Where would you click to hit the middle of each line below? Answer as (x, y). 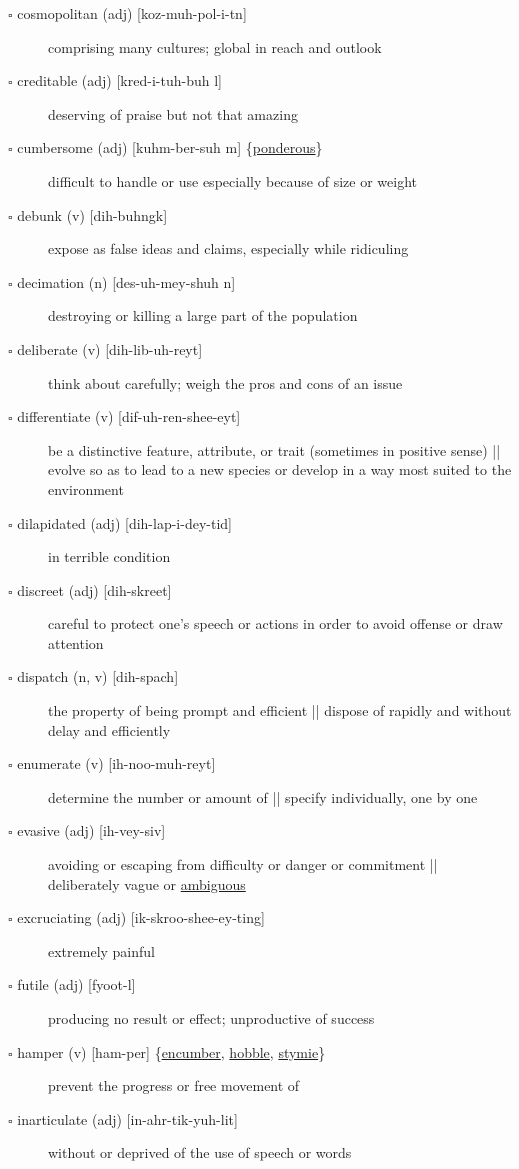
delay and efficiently (109, 729)
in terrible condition (109, 556)
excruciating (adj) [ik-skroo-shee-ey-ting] (141, 917)
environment (86, 488)
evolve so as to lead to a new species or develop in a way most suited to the (280, 469)
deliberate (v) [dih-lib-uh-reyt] (110, 348)
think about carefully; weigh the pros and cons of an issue (225, 382)
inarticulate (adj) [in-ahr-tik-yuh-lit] (127, 1118)
